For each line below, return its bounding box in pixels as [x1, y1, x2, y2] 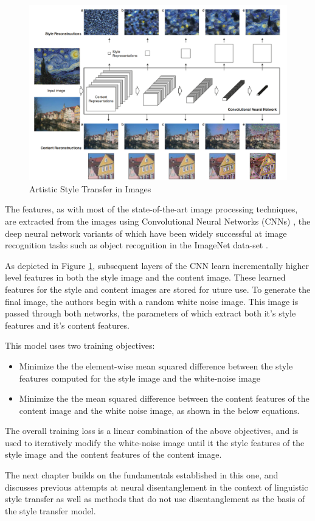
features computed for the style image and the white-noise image [19, 371, 260, 384]
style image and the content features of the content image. [5, 448, 222, 461]
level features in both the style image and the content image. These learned [5, 271, 286, 284]
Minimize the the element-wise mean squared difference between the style [19, 359, 293, 372]
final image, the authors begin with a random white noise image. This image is [5, 295, 299, 307]
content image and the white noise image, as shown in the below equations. [19, 404, 300, 416]
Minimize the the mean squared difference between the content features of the [19, 392, 310, 405]
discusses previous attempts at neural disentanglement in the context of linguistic [5, 480, 308, 493]
